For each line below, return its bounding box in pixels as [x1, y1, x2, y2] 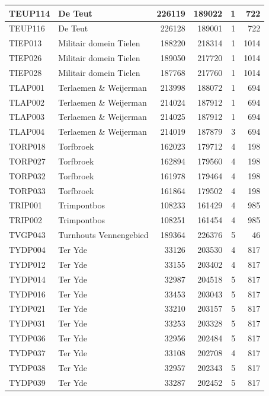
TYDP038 [9, 361, 46, 373]
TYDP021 [9, 302, 46, 315]
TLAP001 [9, 81, 44, 93]
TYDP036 [9, 332, 46, 344]
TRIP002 [9, 214, 42, 226]
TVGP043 [9, 229, 46, 241]
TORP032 [9, 169, 46, 182]
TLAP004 [9, 125, 44, 138]
